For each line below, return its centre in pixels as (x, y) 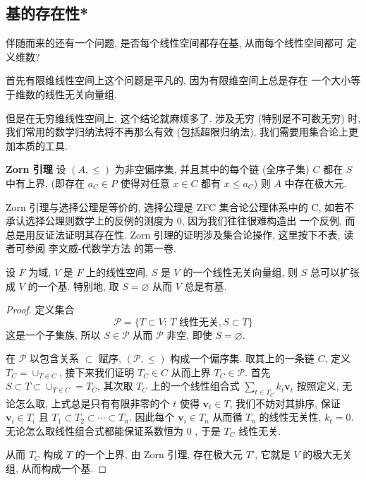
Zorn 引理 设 (36, 169)
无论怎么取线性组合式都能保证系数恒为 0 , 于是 (113, 430)
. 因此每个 (152, 417)
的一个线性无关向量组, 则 (240, 271)
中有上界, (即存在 (45, 182)
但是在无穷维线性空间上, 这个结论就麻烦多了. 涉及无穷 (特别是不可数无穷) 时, (183, 118)
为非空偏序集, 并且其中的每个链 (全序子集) (212, 169)
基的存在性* (47, 13)
